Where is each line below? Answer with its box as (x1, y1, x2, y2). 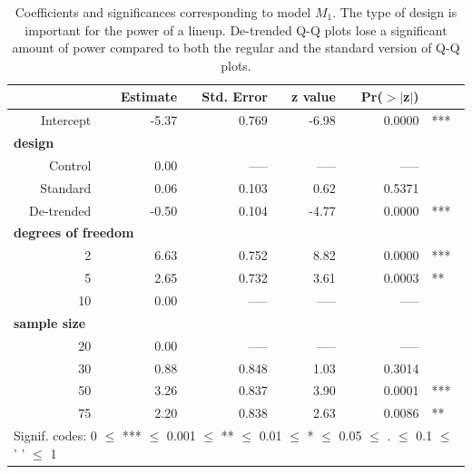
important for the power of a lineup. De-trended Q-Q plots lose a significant (25, 20, 447, 39)
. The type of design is (332, 3, 457, 21)
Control (48, 155, 92, 174)
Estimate (120, 87, 178, 106)
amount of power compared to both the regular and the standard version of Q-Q (12, 38, 460, 57)
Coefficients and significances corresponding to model (15, 3, 311, 21)
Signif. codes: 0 (14, 426, 97, 445)
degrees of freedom (14, 223, 134, 242)
